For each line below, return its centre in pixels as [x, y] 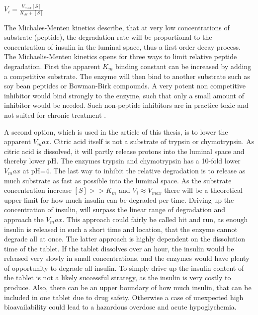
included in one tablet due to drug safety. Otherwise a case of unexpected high [124, 297]
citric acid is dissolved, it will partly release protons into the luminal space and [124, 151]
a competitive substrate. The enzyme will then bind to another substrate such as [127, 76]
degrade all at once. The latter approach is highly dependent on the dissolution [125, 239]
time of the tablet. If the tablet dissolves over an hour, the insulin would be [119, 248]
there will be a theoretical [203, 190]
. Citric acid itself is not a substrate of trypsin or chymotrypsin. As [152, 141]
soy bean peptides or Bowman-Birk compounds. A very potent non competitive [125, 86]
